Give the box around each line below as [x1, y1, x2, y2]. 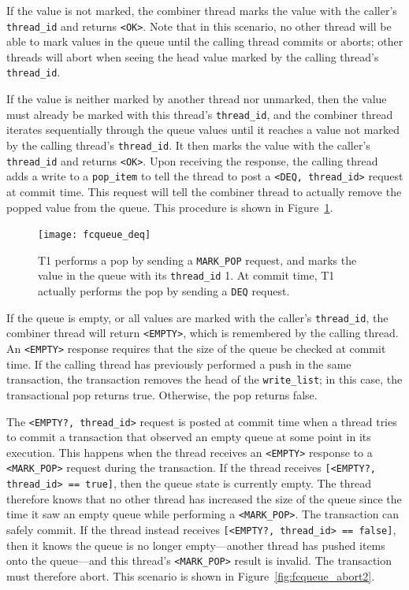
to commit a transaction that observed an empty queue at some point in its [6, 429, 371, 445]
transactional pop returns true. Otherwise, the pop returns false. [6, 386, 318, 403]
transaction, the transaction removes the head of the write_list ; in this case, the [6, 371, 403, 388]
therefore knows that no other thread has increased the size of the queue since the [6, 490, 402, 507]
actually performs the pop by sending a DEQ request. [38, 283, 290, 299]
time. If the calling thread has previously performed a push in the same [6, 355, 351, 372]
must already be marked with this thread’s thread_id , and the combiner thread [6, 106, 393, 122]
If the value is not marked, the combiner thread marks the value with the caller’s [6, 2, 397, 18]
